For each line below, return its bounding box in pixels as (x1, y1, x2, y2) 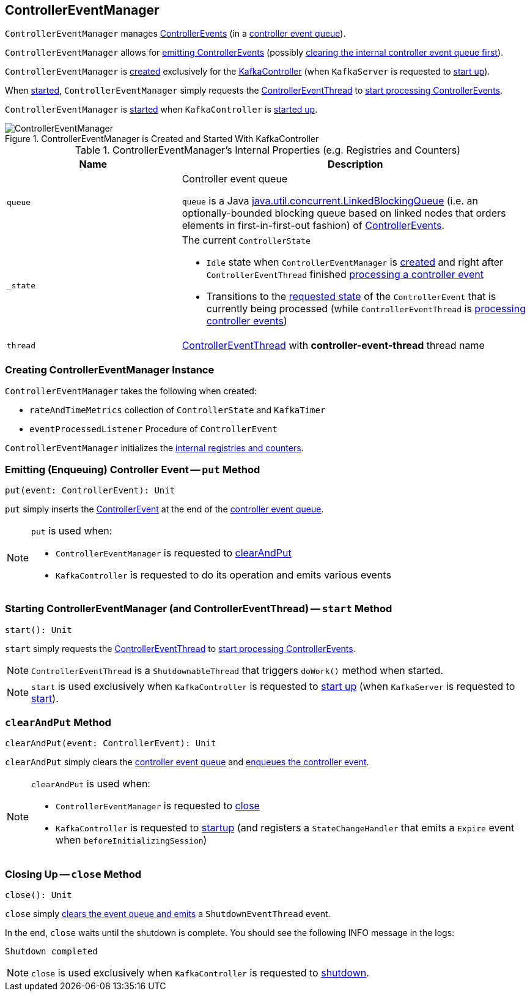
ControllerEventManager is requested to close (56, 799, 260, 812)
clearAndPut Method (5, 716, 111, 729)
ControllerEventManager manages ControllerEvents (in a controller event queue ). (5, 28, 346, 39)
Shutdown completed (5, 946, 98, 957)
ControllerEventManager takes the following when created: (5, 386, 257, 397)
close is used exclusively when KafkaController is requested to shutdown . (31, 967, 369, 979)
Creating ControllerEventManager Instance (5, 363, 215, 376)
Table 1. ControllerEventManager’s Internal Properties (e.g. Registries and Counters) (75, 144, 461, 157)
